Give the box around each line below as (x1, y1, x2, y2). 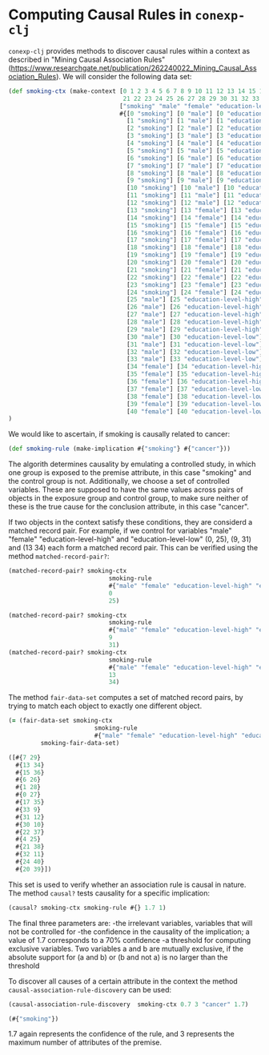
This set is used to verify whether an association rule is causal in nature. (8, 880, 247, 889)
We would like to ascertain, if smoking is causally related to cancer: (8, 429, 231, 439)
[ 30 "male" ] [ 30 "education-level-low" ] (126, 332, 263, 341)
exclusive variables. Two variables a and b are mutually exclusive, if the (8, 944, 244, 953)
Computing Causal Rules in (8, 6, 192, 24)
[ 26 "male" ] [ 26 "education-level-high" (126, 303, 263, 312)
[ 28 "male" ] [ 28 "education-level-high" (126, 318, 263, 326)
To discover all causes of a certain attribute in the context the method (8, 976, 238, 986)
